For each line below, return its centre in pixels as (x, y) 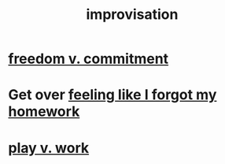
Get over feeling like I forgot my (112, 95)
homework (44, 112)
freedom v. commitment (89, 59)
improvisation (132, 15)
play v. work (49, 148)
